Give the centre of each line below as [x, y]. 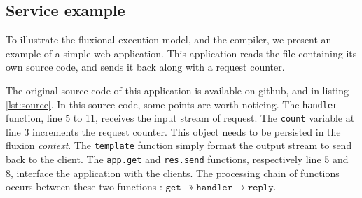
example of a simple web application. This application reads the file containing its [181, 53]
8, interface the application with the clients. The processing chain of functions [173, 172]
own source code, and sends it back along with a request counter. [145, 67]
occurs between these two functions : [84, 186]
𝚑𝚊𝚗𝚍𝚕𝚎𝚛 [215, 188]
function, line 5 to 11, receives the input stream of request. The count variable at [180, 118]
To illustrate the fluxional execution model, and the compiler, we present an [169, 40]
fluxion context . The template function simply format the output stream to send [179, 145]
